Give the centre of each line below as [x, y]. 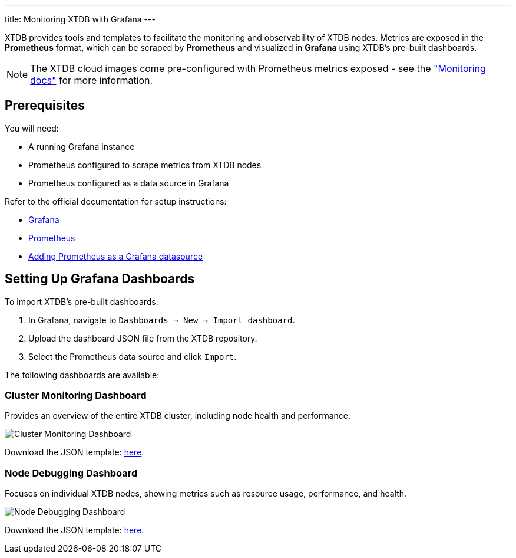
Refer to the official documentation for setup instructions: [116, 201]
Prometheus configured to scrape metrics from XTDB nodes [145, 165]
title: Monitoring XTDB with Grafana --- [80, 19]
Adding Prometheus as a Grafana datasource [116, 256]
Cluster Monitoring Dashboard [76, 395]
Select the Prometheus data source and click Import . [133, 356]
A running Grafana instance [82, 146]
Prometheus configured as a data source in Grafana [129, 183]
